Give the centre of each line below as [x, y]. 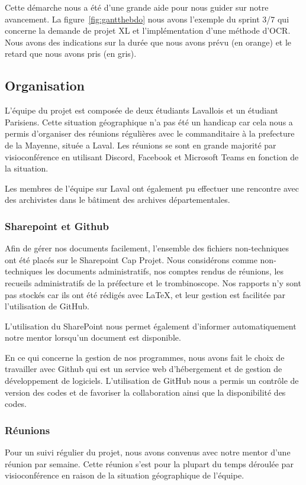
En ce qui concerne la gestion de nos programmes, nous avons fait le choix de [145, 357]
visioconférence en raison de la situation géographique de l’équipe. [125, 475]
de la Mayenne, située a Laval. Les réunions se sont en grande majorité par [141, 145]
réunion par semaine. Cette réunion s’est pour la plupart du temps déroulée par [149, 463]
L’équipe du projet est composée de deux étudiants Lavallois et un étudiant [141, 110]
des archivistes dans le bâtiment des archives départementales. [117, 200]
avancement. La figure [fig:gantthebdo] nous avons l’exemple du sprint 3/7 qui [147, 19]
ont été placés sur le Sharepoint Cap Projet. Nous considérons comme [131, 259]
